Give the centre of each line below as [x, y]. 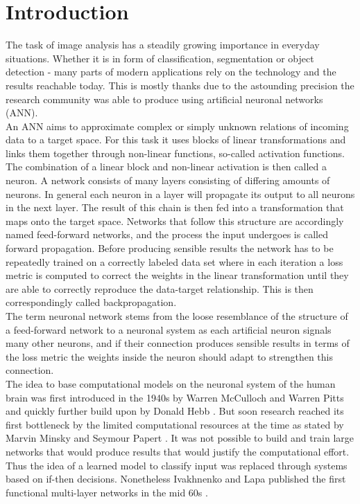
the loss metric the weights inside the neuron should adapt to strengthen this [169, 356]
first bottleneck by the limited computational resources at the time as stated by [175, 424]
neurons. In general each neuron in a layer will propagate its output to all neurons [180, 193]
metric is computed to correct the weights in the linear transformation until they [177, 275]
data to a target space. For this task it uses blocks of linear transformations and [176, 139]
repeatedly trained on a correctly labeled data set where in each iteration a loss [174, 261]
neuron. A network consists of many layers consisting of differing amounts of [168, 180]
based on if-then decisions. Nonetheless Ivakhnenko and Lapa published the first [176, 479]
